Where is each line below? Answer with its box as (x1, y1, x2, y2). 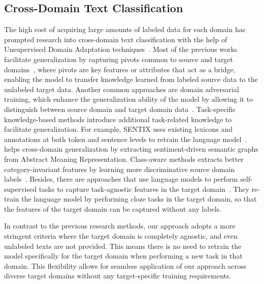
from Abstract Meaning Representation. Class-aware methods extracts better (4, 153, 244, 164)
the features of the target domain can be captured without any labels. (4, 203, 222, 214)
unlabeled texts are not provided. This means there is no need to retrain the (4, 240, 242, 251)
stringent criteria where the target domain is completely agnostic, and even (4, 231, 238, 241)
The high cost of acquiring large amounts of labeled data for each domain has (4, 24, 246, 35)
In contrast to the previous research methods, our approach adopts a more (4, 220, 236, 231)
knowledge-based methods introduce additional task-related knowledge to (4, 113, 232, 124)
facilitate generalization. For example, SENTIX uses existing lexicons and (4, 124, 233, 134)
